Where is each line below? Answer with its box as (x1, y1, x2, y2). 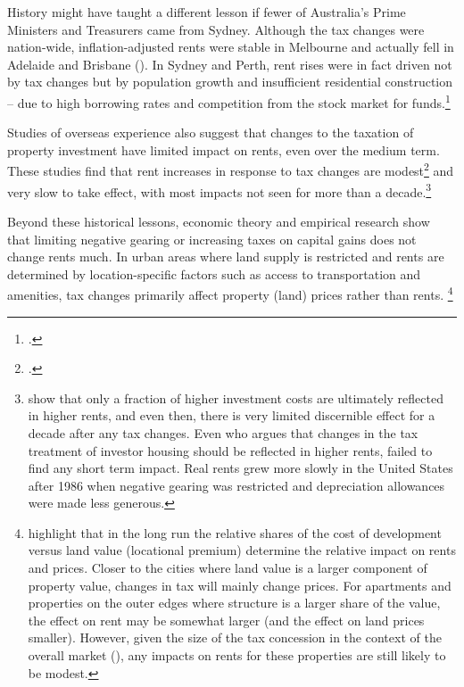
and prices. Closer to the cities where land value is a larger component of (28, 559, 427, 577)
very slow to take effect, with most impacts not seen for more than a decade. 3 (7, 179, 432, 201)
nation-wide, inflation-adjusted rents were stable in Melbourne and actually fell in (7, 37, 454, 56)
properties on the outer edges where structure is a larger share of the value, (28, 593, 441, 612)
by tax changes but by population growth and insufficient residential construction (7, 72, 453, 91)
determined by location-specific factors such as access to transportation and (7, 264, 421, 283)
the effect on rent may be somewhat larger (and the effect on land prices (28, 610, 425, 629)
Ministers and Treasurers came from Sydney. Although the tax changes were (7, 20, 425, 38)
